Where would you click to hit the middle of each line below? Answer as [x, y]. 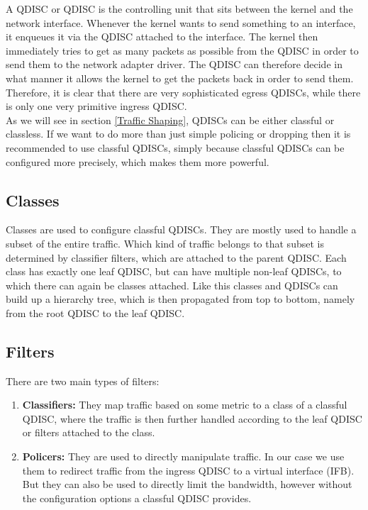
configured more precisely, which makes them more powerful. [138, 161]
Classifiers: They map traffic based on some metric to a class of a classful [185, 405]
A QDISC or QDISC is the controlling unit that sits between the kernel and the [179, 9]
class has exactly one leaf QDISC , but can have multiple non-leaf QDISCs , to [174, 271]
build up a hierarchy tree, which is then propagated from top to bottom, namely [180, 299]
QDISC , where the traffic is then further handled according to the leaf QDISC [192, 418]
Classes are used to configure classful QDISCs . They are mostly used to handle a [181, 229]
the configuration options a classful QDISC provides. [137, 498]
